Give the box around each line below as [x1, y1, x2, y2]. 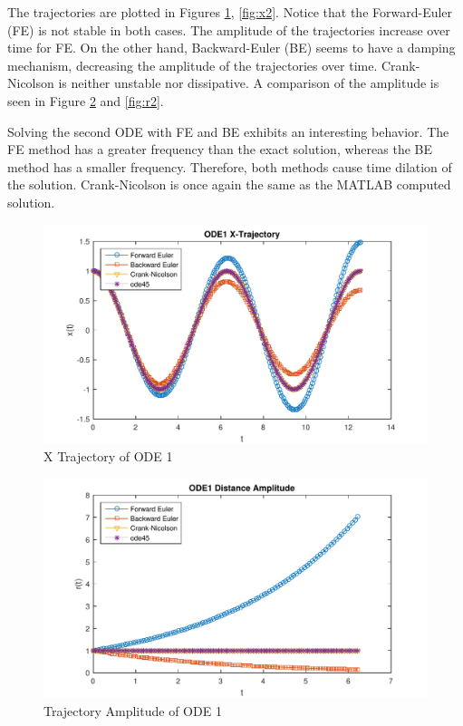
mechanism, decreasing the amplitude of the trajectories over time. [7, 55, 378, 74]
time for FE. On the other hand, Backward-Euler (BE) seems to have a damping [7, 38, 456, 57]
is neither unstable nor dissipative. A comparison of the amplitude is [58, 73, 439, 92]
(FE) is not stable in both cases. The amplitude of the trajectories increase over [7, 20, 450, 39]
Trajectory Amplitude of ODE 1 [43, 701, 222, 720]
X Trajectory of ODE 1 [43, 447, 173, 466]
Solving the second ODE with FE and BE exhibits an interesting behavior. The [7, 121, 449, 140]
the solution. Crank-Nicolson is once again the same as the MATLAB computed [7, 175, 451, 194]
